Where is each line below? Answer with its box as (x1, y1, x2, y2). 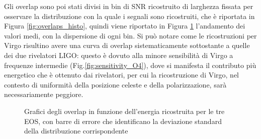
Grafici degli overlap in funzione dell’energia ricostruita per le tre (24, 105, 225, 116)
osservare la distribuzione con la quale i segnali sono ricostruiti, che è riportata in (4, 10, 255, 21)
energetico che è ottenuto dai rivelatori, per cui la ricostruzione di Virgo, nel (4, 69, 239, 80)
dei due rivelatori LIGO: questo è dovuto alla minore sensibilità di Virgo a (4, 49, 233, 60)
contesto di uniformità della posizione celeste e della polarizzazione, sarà (4, 79, 227, 89)
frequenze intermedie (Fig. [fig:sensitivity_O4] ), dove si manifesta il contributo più (4, 59, 256, 70)
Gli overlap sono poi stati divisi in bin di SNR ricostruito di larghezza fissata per (4, 1, 253, 11)
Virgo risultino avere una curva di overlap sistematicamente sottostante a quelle (4, 40, 250, 50)
